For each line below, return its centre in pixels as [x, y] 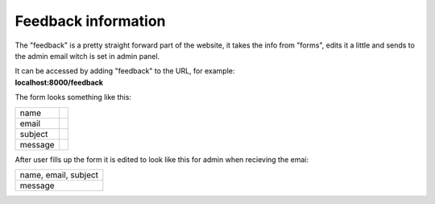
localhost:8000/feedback [59, 82]
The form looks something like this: [73, 98]
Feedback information [90, 21]
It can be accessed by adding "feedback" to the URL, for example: [125, 71]
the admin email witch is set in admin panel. [87, 56]
